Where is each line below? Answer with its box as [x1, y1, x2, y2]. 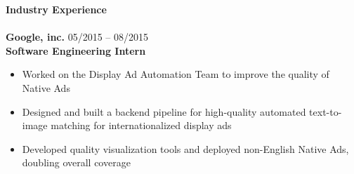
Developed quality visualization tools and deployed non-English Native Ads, [22, 141, 349, 156]
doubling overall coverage [22, 155, 131, 170]
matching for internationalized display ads [51, 118, 232, 133]
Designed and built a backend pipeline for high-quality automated [22, 104, 306, 119]
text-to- [309, 104, 342, 119]
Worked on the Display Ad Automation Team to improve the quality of [22, 67, 329, 81]
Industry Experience [6, 2, 107, 16]
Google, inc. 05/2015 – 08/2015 [6, 29, 148, 44]
